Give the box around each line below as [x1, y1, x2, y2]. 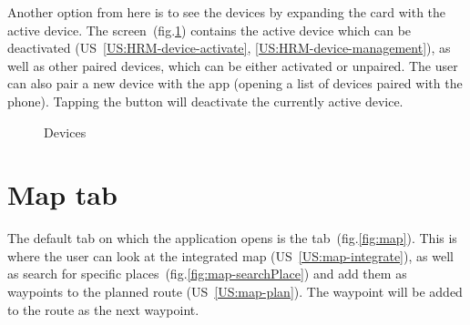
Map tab [7, 176, 117, 213]
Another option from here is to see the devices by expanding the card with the [7, 3, 446, 21]
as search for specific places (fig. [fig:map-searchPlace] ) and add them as [7, 264, 407, 283]
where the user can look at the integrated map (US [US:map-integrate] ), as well [7, 246, 454, 265]
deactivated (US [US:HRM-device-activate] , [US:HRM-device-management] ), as [7, 38, 451, 57]
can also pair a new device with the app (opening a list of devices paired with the [7, 74, 463, 93]
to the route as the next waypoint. [7, 300, 199, 319]
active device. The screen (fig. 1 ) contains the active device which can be [7, 20, 412, 39]
